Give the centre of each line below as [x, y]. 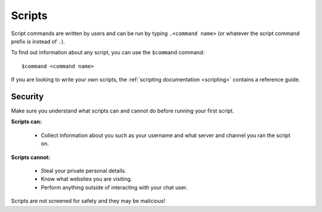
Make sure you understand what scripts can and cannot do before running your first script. [123, 111]
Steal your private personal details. [83, 170]
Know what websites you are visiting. [86, 179]
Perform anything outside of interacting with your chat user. [114, 187]
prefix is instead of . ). [38, 41]
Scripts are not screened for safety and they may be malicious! [88, 201]
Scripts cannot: [31, 157]
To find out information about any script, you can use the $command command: [108, 52]
